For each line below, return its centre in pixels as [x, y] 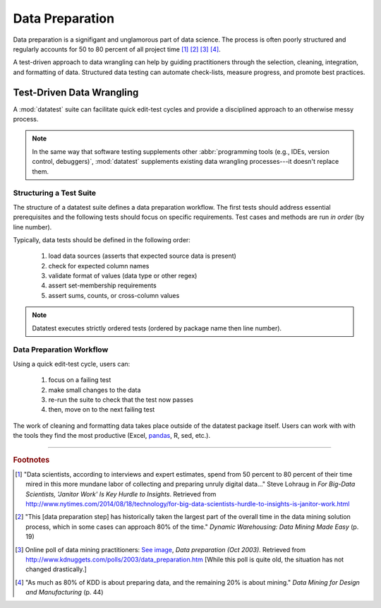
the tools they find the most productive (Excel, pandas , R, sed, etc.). [112, 436]
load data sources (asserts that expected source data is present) [142, 256]
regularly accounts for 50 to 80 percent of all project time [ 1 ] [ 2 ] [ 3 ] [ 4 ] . [117, 49]
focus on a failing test [80, 380]
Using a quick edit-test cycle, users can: [72, 364]
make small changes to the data [95, 390]
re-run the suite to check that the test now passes [121, 400]
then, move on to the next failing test [102, 410]
